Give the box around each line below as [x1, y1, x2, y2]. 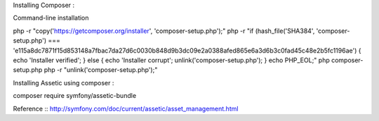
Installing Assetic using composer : [13, 78, 114, 87]
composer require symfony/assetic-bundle [13, 92, 137, 100]
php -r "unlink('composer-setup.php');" [44, 66, 158, 74]
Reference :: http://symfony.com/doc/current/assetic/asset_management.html [13, 104, 239, 113]
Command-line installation [13, 14, 89, 22]
